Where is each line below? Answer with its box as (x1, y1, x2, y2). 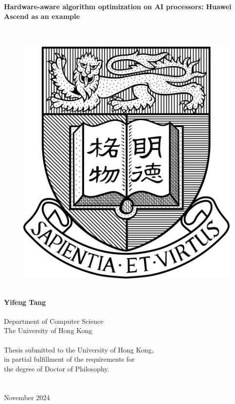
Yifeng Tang (4, 297, 46, 307)
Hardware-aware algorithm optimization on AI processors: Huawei (4, 1, 232, 11)
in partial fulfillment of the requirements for (4, 354, 135, 364)
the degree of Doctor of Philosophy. (4, 363, 109, 373)
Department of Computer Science (4, 316, 104, 326)
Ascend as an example (4, 11, 80, 21)
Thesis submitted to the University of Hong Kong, (4, 344, 154, 354)
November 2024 (4, 392, 50, 402)
